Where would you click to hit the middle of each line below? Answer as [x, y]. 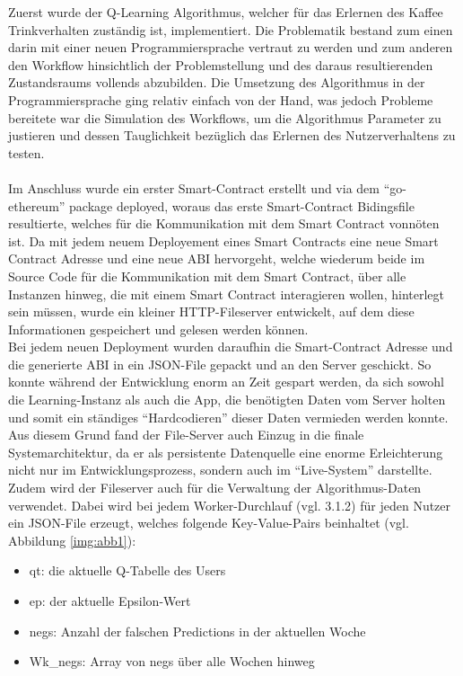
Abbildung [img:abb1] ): [72, 540]
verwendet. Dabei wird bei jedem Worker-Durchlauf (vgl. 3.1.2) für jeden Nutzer [230, 505]
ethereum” [37, 205]
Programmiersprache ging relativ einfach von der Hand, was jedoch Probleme [221, 99]
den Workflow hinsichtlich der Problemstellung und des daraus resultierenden [221, 64]
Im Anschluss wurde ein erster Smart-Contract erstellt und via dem [194, 187]
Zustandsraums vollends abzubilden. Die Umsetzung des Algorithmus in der [217, 82]
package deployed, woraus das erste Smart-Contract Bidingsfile [242, 205]
